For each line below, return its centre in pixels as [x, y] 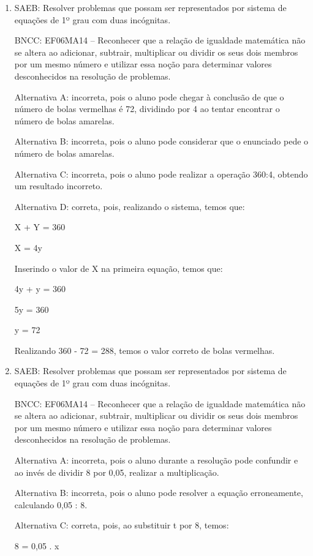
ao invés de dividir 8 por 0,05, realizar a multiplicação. [117, 472]
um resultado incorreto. [58, 186]
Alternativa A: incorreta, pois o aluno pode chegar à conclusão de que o [149, 96]
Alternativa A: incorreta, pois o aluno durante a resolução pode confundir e [156, 460]
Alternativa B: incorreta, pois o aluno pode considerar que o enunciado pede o [161, 141]
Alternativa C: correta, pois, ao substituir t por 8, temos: [122, 525]
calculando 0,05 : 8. [51, 504]
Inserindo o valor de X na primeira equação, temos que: [119, 268]
